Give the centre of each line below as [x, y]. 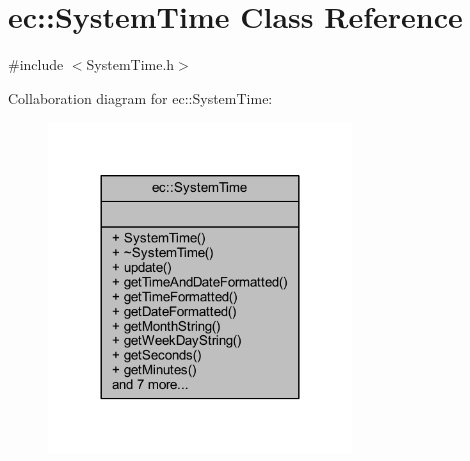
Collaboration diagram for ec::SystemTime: [140, 97]
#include [36, 64]
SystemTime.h [130, 64]
